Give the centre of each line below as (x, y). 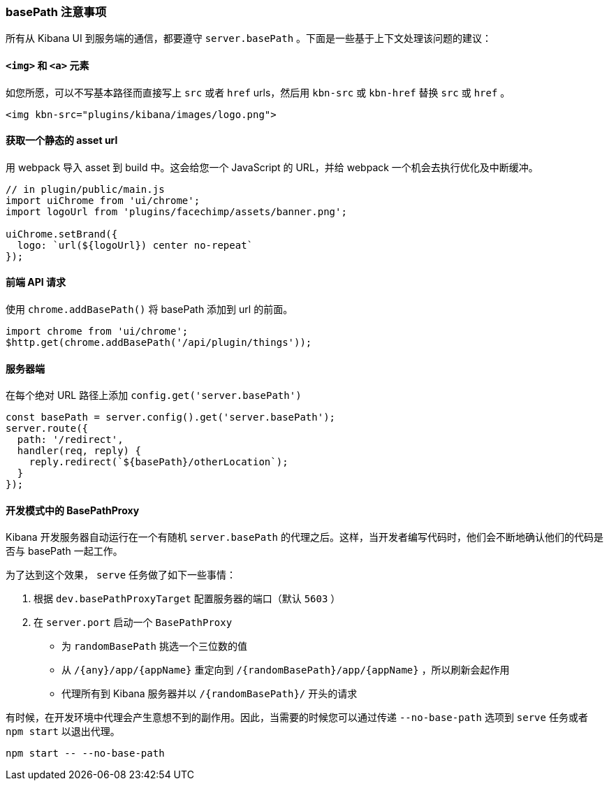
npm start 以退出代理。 (63, 732)
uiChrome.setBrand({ (62, 234)
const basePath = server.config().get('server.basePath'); (171, 417)
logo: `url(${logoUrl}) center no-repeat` (135, 245)
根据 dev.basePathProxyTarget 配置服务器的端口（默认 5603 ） (187, 599)
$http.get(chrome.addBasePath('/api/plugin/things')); (159, 343)
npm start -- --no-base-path (85, 754)
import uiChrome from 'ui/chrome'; (103, 200)
